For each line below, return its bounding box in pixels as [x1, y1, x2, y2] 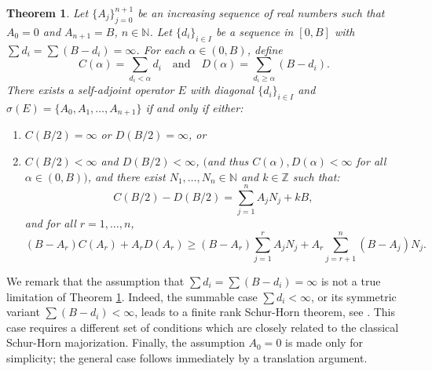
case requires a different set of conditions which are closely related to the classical [6, 318, 399, 335]
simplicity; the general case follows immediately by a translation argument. [6, 350, 368, 366]
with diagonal [189, 82, 254, 98]
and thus [207, 153, 249, 169]
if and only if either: [145, 99, 243, 115]
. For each [136, 41, 185, 57]
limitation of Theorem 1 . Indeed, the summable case [6, 288, 258, 304]
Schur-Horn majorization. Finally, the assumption [6, 334, 245, 351]
